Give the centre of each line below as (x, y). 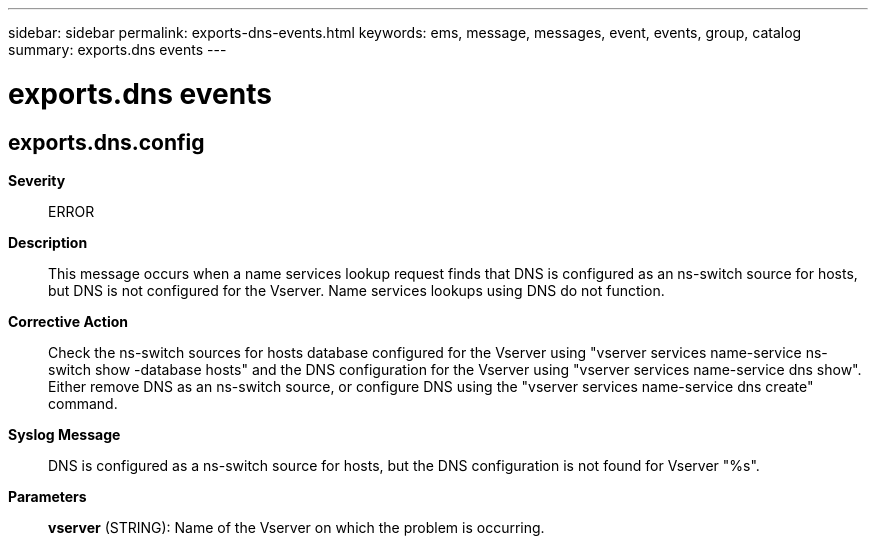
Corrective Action (68, 321)
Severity (37, 180)
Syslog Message (64, 434)
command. (83, 403)
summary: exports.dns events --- (117, 49)
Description (48, 242)
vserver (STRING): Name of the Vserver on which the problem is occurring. (296, 527)
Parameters (47, 496)
